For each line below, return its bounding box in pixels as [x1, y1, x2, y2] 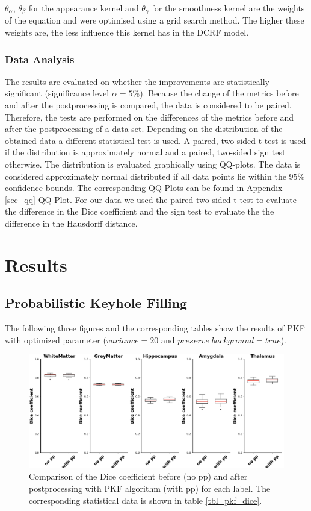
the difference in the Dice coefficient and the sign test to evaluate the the [5, 205, 274, 218]
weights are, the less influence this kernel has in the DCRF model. [5, 26, 249, 39]
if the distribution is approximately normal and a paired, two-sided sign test [5, 146, 286, 158]
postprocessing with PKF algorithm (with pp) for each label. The [29, 481, 271, 494]
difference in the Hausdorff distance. [5, 216, 138, 229]
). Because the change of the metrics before [140, 87, 299, 99]
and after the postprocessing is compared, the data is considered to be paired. [5, 99, 292, 111]
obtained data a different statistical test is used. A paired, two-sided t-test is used [5, 134, 306, 146]
